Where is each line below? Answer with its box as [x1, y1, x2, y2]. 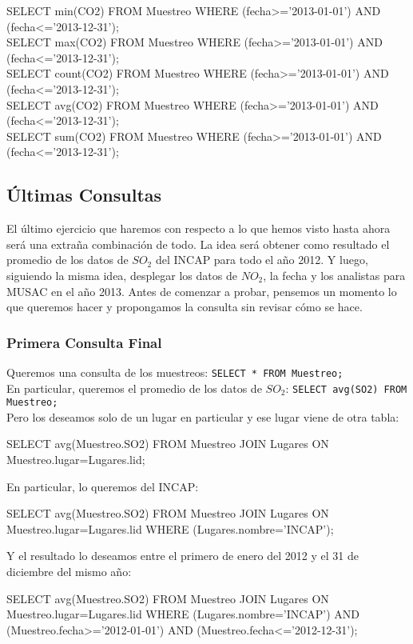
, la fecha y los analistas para [263, 266, 406, 283]
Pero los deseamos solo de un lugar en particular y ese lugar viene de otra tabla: [6, 408, 399, 425]
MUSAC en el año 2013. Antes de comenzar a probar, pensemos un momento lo [6, 282, 397, 299]
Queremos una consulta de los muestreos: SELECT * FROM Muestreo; [6, 363, 344, 380]
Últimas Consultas [6, 182, 162, 207]
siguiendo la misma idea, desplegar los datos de [6, 266, 237, 283]
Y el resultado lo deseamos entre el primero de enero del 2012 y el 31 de [6, 547, 359, 564]
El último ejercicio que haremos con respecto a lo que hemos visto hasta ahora [6, 220, 391, 237]
